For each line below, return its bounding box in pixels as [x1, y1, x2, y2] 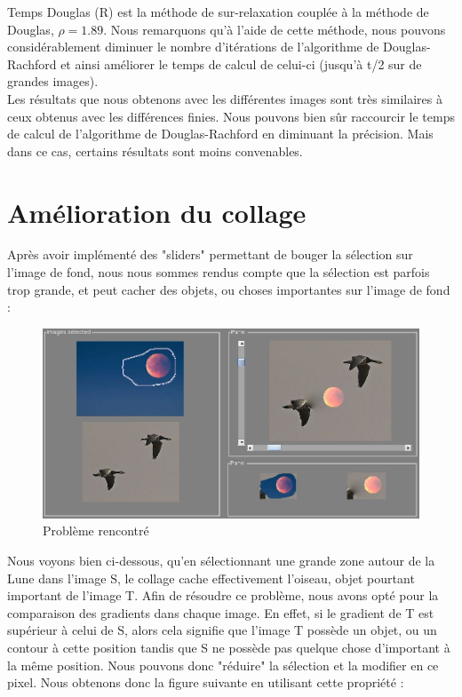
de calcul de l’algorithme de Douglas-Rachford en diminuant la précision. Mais [7, 124, 434, 143]
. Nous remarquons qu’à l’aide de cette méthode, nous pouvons [103, 20, 446, 38]
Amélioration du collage [7, 194, 307, 230]
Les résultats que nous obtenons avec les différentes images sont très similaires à [7, 89, 442, 107]
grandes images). [7, 72, 99, 91]
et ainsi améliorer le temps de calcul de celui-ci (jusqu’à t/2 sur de [60, 54, 422, 73]
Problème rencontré [43, 521, 149, 540]
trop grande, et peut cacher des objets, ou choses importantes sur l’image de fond [7, 280, 450, 298]
